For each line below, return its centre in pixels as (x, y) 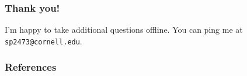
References (31, 67)
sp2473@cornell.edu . (44, 41)
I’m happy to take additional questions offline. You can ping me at (124, 30)
